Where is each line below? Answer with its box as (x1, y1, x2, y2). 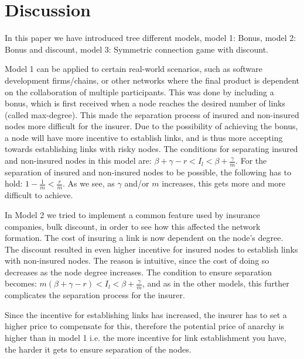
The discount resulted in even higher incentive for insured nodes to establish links (5, 243, 298, 255)
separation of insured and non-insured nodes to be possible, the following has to (5, 165, 292, 178)
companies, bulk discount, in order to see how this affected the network (5, 220, 261, 232)
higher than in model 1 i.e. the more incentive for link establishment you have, (5, 332, 286, 344)
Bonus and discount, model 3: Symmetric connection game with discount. (5, 43, 269, 55)
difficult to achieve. (5, 189, 73, 201)
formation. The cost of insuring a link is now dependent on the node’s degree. (5, 232, 283, 244)
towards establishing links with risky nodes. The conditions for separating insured (5, 143, 298, 155)
